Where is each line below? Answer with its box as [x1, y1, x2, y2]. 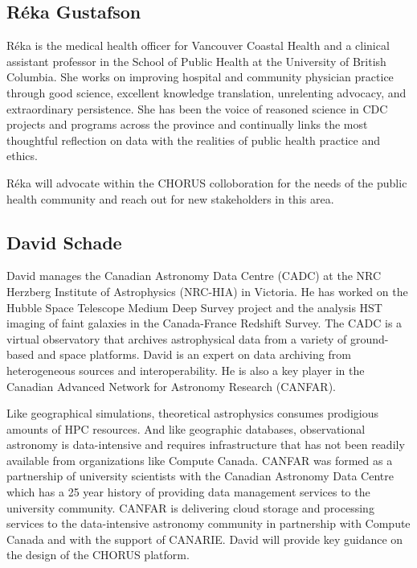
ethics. [6, 147, 38, 164]
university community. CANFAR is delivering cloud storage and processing [6, 499, 374, 516]
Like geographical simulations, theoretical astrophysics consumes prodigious [6, 405, 378, 422]
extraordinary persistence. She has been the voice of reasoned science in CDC [6, 100, 388, 117]
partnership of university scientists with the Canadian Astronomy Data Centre [6, 467, 394, 484]
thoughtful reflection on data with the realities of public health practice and [6, 131, 380, 148]
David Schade [6, 229, 122, 254]
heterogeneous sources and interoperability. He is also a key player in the [6, 361, 365, 378]
